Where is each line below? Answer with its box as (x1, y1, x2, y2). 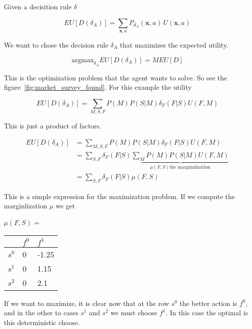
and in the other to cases (4, 307, 78, 318)
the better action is (179, 298, 237, 308)
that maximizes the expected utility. (120, 39, 228, 50)
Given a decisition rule (4, 1, 72, 11)
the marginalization (169, 165, 211, 170)
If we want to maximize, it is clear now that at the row (4, 298, 169, 308)
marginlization (4, 201, 47, 211)
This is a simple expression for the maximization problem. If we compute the (4, 191, 235, 201)
